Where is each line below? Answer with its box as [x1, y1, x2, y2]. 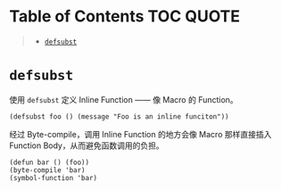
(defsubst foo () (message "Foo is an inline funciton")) [9, 112, 229, 121]
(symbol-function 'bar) [9, 173, 98, 182]
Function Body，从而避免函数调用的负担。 [9, 140, 164, 151]
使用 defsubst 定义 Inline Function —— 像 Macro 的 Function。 [9, 94, 238, 104]
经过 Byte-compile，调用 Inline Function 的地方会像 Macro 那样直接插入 [9, 129, 272, 139]
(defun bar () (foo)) [9, 158, 90, 167]
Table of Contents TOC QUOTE [9, 6, 241, 27]
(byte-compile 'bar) [9, 165, 87, 175]
